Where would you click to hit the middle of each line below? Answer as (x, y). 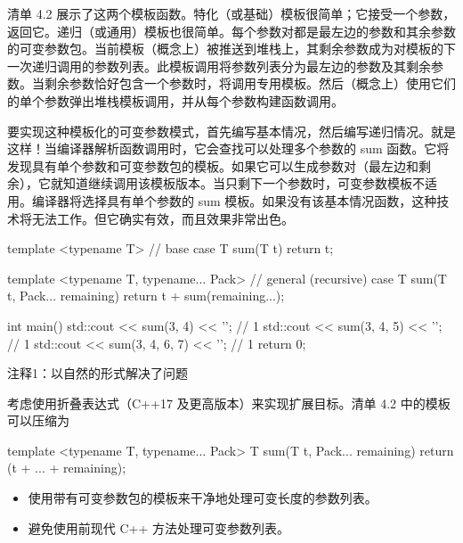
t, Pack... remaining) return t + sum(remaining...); (146, 296)
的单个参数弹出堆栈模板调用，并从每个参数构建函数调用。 (175, 100)
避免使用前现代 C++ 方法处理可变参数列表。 (159, 527)
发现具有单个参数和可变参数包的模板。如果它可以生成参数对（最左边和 (213, 165)
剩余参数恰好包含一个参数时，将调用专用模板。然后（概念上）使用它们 (250, 83)
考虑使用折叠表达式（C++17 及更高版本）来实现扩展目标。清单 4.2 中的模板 (229, 403)
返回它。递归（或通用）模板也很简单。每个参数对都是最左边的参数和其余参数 (231, 31)
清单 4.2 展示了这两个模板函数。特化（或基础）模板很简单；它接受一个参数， (231, 13)
